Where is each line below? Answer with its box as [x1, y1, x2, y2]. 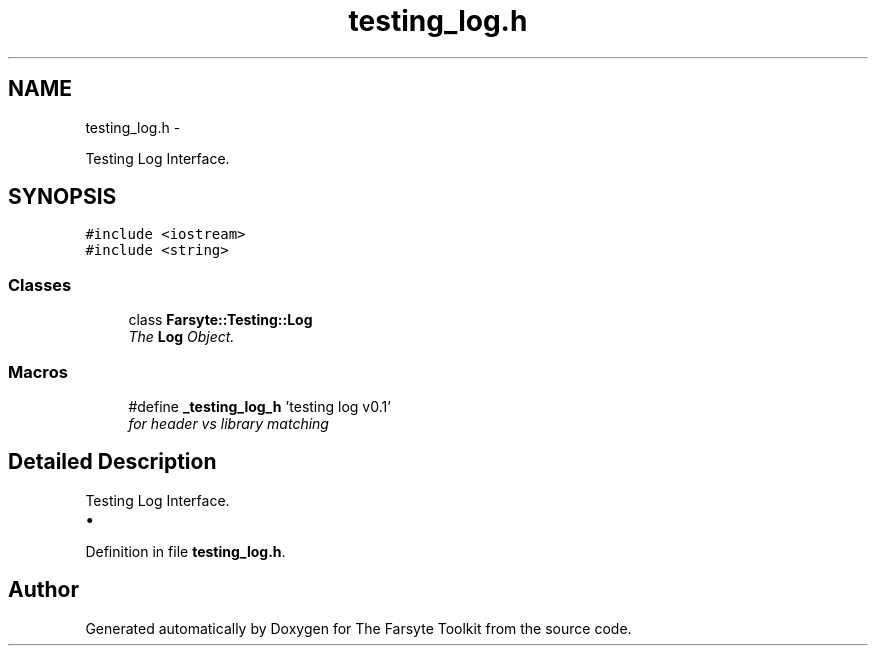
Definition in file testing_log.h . [85, 542, 286, 560]
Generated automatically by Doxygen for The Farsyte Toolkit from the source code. [85, 619, 632, 637]
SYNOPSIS [8, 184, 117, 210]
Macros [8, 361, 68, 382]
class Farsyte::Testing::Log [128, 311, 313, 329]
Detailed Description [8, 449, 217, 475]
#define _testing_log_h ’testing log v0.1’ [128, 397, 391, 415]
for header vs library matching [128, 414, 329, 432]
